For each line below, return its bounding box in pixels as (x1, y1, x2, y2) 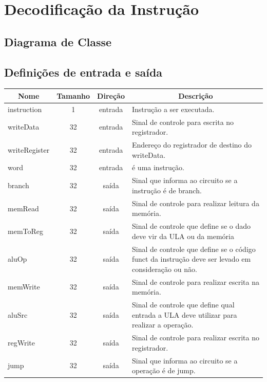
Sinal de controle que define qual (131, 299, 235, 310)
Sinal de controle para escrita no (131, 116, 234, 127)
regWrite (8, 337, 35, 348)
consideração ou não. (131, 263, 197, 274)
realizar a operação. (131, 319, 194, 330)
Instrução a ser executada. (131, 103, 215, 114)
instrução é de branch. (131, 185, 202, 195)
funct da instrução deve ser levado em (131, 253, 251, 264)
